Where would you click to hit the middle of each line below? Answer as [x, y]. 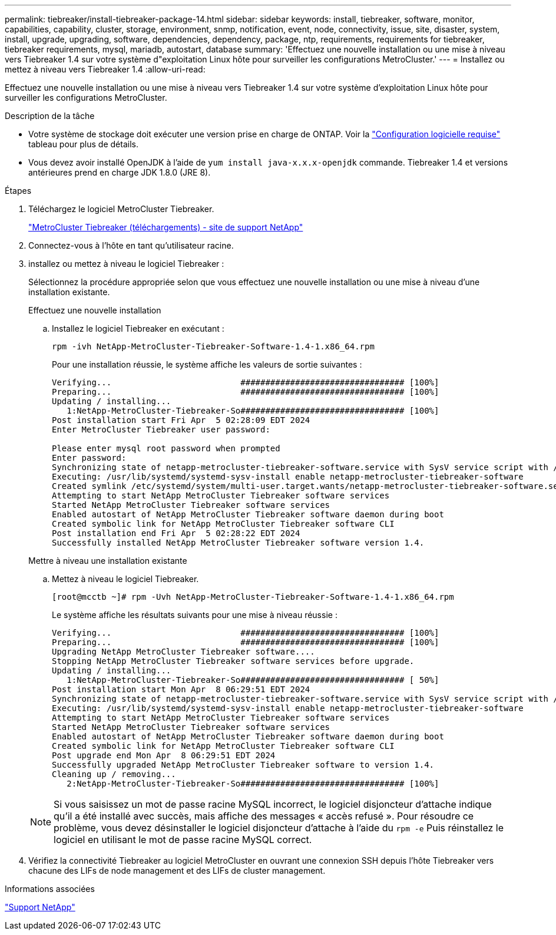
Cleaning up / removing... [114, 774]
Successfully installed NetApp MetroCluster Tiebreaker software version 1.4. [238, 543]
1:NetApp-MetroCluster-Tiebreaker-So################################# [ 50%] [253, 680]
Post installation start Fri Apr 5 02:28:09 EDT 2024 [181, 420]
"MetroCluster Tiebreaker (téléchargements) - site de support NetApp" [166, 227]
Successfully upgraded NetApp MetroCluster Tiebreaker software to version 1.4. [243, 765]
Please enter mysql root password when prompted [166, 448]
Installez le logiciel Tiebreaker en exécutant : [138, 328]
